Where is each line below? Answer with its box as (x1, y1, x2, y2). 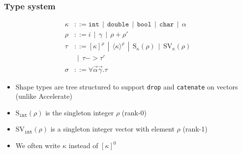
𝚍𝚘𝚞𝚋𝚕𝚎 (107, 21, 129, 28)
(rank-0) (121, 107, 147, 117)
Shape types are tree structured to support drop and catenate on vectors (15, 81, 238, 91)
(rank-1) (182, 124, 208, 134)
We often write (15, 140, 60, 151)
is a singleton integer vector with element (50, 124, 175, 134)
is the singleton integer (45, 107, 114, 117)
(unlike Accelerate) (15, 91, 72, 101)
